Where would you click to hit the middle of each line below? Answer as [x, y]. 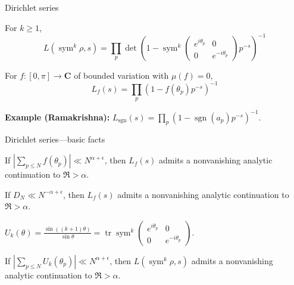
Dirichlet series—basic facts [55, 139]
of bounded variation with [121, 75]
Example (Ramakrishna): [57, 117]
